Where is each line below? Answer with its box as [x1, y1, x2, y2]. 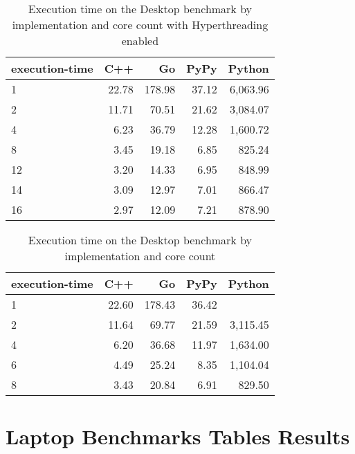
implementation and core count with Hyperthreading [12, 17, 268, 33]
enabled [121, 33, 159, 48]
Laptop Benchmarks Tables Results [6, 422, 350, 451]
